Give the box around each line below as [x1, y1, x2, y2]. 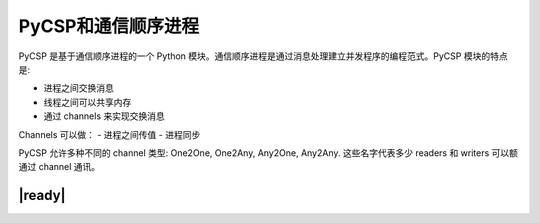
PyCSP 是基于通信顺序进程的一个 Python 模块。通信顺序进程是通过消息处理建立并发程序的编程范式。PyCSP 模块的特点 [18, 50, 509, 62]
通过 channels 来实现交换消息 [43, 110, 165, 122]
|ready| [18, 187, 66, 204]
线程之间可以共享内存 [43, 96, 132, 108]
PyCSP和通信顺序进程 [18, 15, 200, 37]
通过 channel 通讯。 [18, 161, 101, 173]
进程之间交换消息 [43, 82, 114, 94]
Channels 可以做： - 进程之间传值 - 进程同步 [18, 128, 201, 140]
